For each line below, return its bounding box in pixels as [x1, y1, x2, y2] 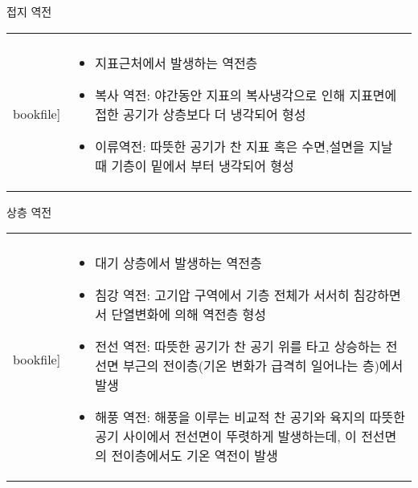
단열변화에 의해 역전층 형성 [111, 305, 267, 324]
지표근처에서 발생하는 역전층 [95, 53, 258, 72]
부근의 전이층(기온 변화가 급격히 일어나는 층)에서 [123, 356, 404, 376]
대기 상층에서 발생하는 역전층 [95, 254, 262, 273]
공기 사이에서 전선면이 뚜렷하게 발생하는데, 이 [95, 427, 357, 446]
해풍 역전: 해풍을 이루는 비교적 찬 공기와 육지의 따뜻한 [95, 408, 405, 427]
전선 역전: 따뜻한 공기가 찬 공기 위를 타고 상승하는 [95, 337, 382, 356]
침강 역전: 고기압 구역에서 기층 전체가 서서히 [95, 286, 350, 305]
